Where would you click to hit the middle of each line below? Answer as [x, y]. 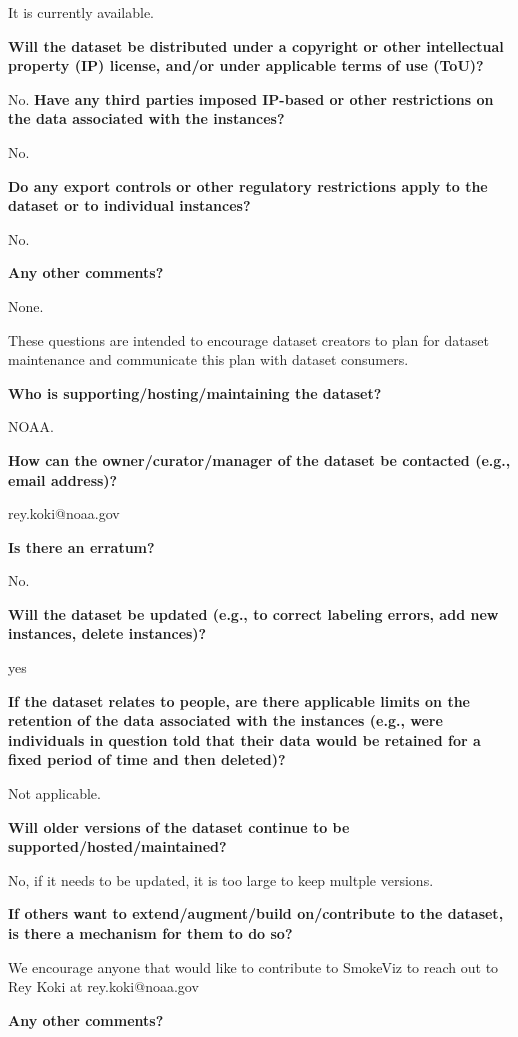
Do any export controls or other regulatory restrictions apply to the [248, 185]
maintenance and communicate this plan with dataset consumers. [208, 359]
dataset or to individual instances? [129, 205]
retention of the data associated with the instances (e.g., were [225, 720]
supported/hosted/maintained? [117, 846]
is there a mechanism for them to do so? [150, 933]
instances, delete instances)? [107, 633]
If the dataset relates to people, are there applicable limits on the [239, 700]
